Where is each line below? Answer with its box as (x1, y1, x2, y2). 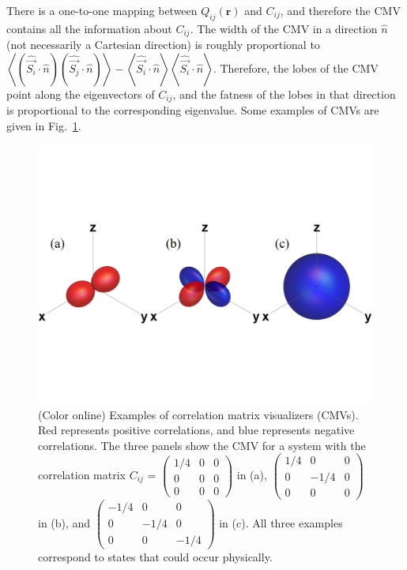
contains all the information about (6, 20, 172, 36)
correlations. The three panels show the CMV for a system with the (38, 437, 366, 453)
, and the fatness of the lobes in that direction (172, 85, 396, 102)
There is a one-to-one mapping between (6, 2, 198, 18)
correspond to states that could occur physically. (38, 548, 273, 564)
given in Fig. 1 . (6, 117, 81, 133)
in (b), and (38, 514, 91, 531)
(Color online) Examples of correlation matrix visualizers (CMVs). (38, 406, 359, 422)
